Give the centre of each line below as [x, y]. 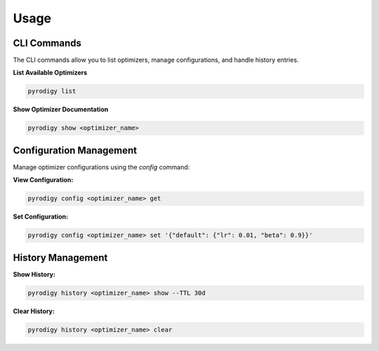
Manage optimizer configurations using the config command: [101, 167]
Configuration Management [75, 150]
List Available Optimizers [50, 73]
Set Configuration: [41, 216]
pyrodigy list [52, 91]
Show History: [34, 274]
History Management [60, 257]
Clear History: [34, 311]
